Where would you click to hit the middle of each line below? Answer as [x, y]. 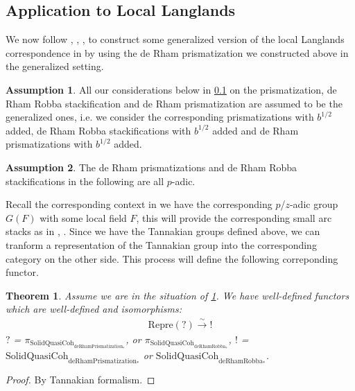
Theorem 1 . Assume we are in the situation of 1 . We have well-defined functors [177, 295]
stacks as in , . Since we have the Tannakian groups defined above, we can [163, 231]
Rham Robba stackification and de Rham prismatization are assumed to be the [174, 103]
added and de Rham [256, 130]
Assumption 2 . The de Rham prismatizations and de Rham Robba [151, 167]
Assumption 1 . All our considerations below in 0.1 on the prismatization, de [171, 89]
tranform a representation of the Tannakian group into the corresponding [161, 244]
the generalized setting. [55, 66]
